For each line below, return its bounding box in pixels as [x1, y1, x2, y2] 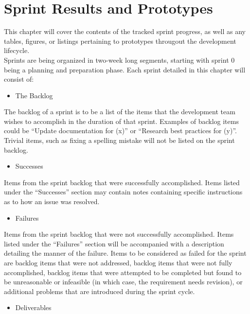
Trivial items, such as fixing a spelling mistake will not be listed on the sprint [4, 135, 235, 145]
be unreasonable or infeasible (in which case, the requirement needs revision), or [4, 277, 243, 287]
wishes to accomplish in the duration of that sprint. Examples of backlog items [4, 116, 239, 126]
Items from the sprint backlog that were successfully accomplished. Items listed [4, 177, 240, 187]
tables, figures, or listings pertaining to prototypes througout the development [4, 35, 236, 46]
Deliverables [15, 302, 52, 313]
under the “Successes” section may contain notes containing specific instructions [4, 187, 243, 197]
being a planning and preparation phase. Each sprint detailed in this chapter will [4, 64, 246, 74]
